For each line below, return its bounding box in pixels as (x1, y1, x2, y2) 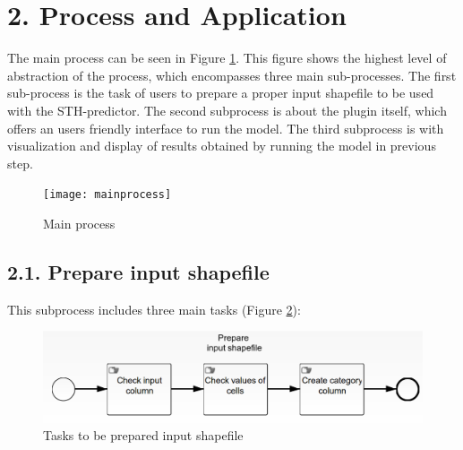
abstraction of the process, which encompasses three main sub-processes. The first (7, 65, 457, 84)
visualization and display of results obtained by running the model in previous (7, 136, 436, 155)
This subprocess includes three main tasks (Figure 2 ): (7, 299, 301, 318)
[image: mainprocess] (43, 188, 172, 202)
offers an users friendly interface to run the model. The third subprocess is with (7, 118, 444, 137)
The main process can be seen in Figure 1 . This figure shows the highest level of (7, 48, 447, 67)
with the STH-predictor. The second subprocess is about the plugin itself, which (7, 100, 447, 119)
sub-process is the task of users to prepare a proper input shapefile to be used (7, 83, 434, 102)
